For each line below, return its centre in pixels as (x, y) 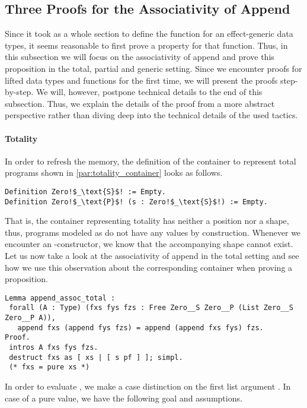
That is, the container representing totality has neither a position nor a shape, (147, 221)
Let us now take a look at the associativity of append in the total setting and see (152, 256)
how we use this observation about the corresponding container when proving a (149, 267)
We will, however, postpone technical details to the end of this (149, 92)
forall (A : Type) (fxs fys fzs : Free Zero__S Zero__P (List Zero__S (151, 308)
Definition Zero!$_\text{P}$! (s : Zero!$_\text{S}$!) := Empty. (136, 202)
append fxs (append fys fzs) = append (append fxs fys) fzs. (140, 328)
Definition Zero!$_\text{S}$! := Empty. (86, 192)
